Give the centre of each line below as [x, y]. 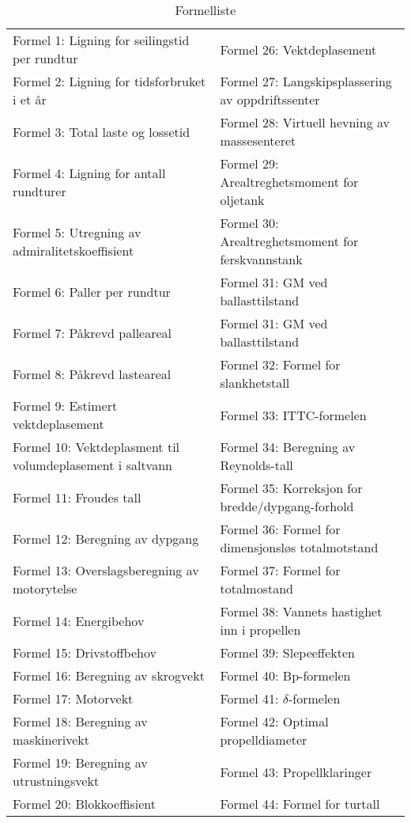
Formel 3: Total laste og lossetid [102, 131]
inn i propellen [260, 630]
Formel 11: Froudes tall [77, 497]
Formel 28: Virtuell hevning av [305, 122]
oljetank [242, 200]
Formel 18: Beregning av [80, 721]
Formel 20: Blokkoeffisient [85, 804]
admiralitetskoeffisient [74, 250]
